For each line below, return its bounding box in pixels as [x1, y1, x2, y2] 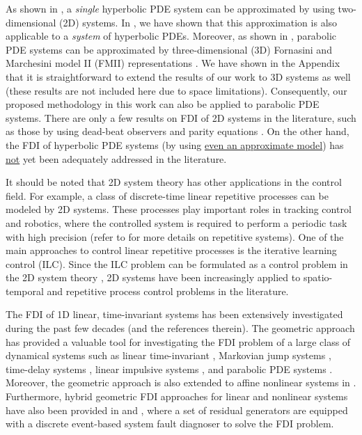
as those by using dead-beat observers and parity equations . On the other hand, [6, 124, 349, 139]
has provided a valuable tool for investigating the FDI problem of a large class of [6, 334, 351, 349]
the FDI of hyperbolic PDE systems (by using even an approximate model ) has [6, 137, 344, 152]
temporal [6, 283, 44, 298]
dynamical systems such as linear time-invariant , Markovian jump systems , [6, 348, 331, 363]
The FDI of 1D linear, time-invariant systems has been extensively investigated [6, 307, 343, 322]
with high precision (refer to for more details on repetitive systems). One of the [6, 229, 344, 244]
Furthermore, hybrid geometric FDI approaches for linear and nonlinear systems [6, 389, 348, 404]
